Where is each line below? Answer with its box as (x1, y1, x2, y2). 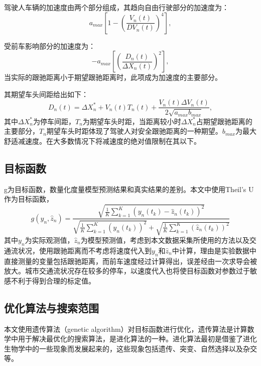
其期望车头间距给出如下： (4, 88, 88, 99)
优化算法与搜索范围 (4, 300, 99, 315)
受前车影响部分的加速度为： (4, 40, 95, 51)
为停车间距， (33, 116, 75, 126)
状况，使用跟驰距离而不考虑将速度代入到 (18, 245, 152, 255)
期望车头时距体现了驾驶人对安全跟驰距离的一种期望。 (46, 126, 222, 136)
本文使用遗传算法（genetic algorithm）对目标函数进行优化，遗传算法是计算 (4, 323, 247, 334)
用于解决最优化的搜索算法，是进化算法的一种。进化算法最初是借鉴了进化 (18, 333, 257, 344)
